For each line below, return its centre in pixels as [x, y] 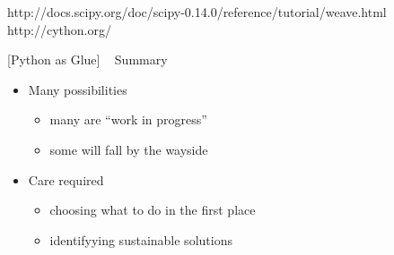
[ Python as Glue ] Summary [88, 59]
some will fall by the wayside [129, 149]
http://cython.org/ [59, 29]
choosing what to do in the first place [153, 210]
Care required [66, 179]
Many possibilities [78, 89]
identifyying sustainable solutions [141, 239]
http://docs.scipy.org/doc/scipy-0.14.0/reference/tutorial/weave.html [197, 12]
